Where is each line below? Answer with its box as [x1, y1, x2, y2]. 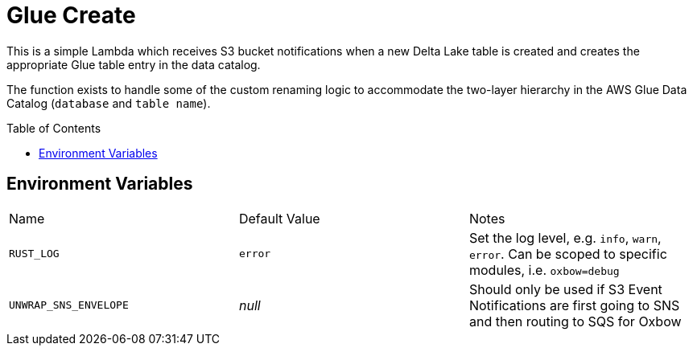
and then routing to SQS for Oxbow [468, 313, 682, 329]
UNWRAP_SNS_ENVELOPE [9, 299, 129, 312]
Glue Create [6, 2, 136, 29]
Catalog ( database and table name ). [6, 96, 211, 110]
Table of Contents [6, 121, 101, 135]
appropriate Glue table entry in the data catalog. [6, 57, 261, 72]
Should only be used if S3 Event [468, 280, 662, 297]
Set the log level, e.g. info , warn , [468, 229, 662, 246]
